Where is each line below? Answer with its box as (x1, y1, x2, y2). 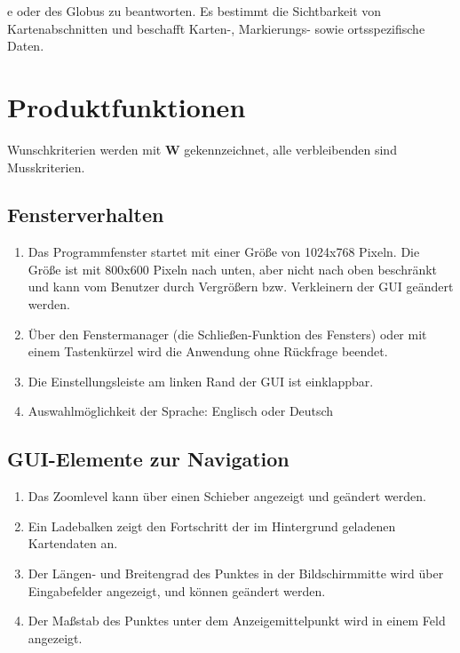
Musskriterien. (7, 157, 85, 176)
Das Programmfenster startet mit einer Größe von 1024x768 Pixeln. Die (28, 243, 420, 261)
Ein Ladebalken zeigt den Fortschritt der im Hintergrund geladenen (28, 516, 396, 535)
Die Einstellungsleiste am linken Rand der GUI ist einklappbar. (28, 371, 374, 390)
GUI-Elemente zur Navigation (7, 445, 289, 473)
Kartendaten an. (28, 534, 118, 553)
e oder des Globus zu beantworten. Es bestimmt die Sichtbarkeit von (7, 2, 382, 20)
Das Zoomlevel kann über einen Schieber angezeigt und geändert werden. (28, 487, 426, 506)
